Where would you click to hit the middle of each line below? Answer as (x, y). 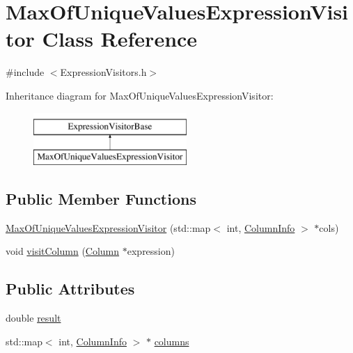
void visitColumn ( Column (63, 251)
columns (172, 341)
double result (33, 318)
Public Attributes (70, 289)
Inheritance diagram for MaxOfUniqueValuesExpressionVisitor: (140, 95)
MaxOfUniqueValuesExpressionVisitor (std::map (108, 227)
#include (25, 72)
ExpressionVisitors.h (103, 72)
